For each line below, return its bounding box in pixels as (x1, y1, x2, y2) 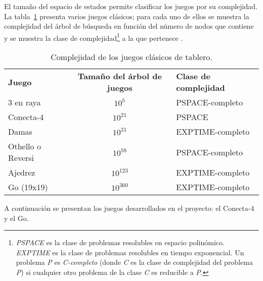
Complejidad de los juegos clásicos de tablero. (51, 51, 212, 63)
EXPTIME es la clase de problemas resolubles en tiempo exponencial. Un (16, 247, 244, 257)
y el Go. (4, 212, 29, 223)
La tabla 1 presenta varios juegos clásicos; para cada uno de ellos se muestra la (4, 11, 249, 21)
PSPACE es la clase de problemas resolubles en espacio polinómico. (16, 237, 225, 248)
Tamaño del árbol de (77, 70, 162, 82)
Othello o (8, 140, 41, 152)
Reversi (8, 152, 34, 164)
